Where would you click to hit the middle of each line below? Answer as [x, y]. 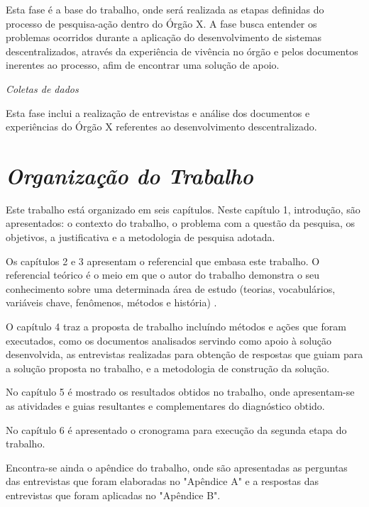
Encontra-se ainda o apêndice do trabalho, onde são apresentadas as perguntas [177, 467]
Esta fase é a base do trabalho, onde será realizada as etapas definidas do [165, 9]
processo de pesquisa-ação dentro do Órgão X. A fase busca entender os [161, 23]
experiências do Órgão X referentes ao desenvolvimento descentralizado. [161, 127]
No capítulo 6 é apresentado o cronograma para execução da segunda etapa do [176, 429]
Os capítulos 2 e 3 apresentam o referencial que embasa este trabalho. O [163, 261]
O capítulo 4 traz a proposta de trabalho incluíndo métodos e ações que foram [176, 327]
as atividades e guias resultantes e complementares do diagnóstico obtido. [165, 406]
